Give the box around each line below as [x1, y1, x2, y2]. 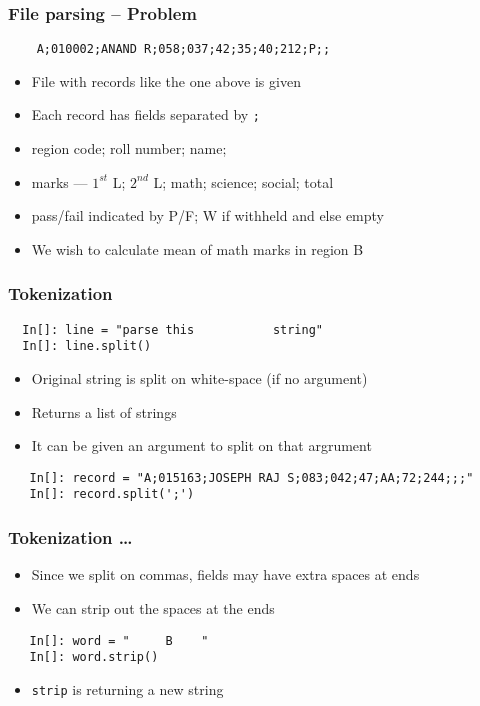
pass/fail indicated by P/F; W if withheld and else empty [31, 205, 384, 226]
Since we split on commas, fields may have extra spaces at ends [31, 564, 420, 585]
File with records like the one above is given [31, 70, 301, 91]
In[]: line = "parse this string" [22, 322, 323, 337]
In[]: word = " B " [29, 633, 209, 648]
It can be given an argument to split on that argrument [31, 435, 372, 456]
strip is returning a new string [31, 678, 224, 699]
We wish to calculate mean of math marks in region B [31, 238, 364, 259]
